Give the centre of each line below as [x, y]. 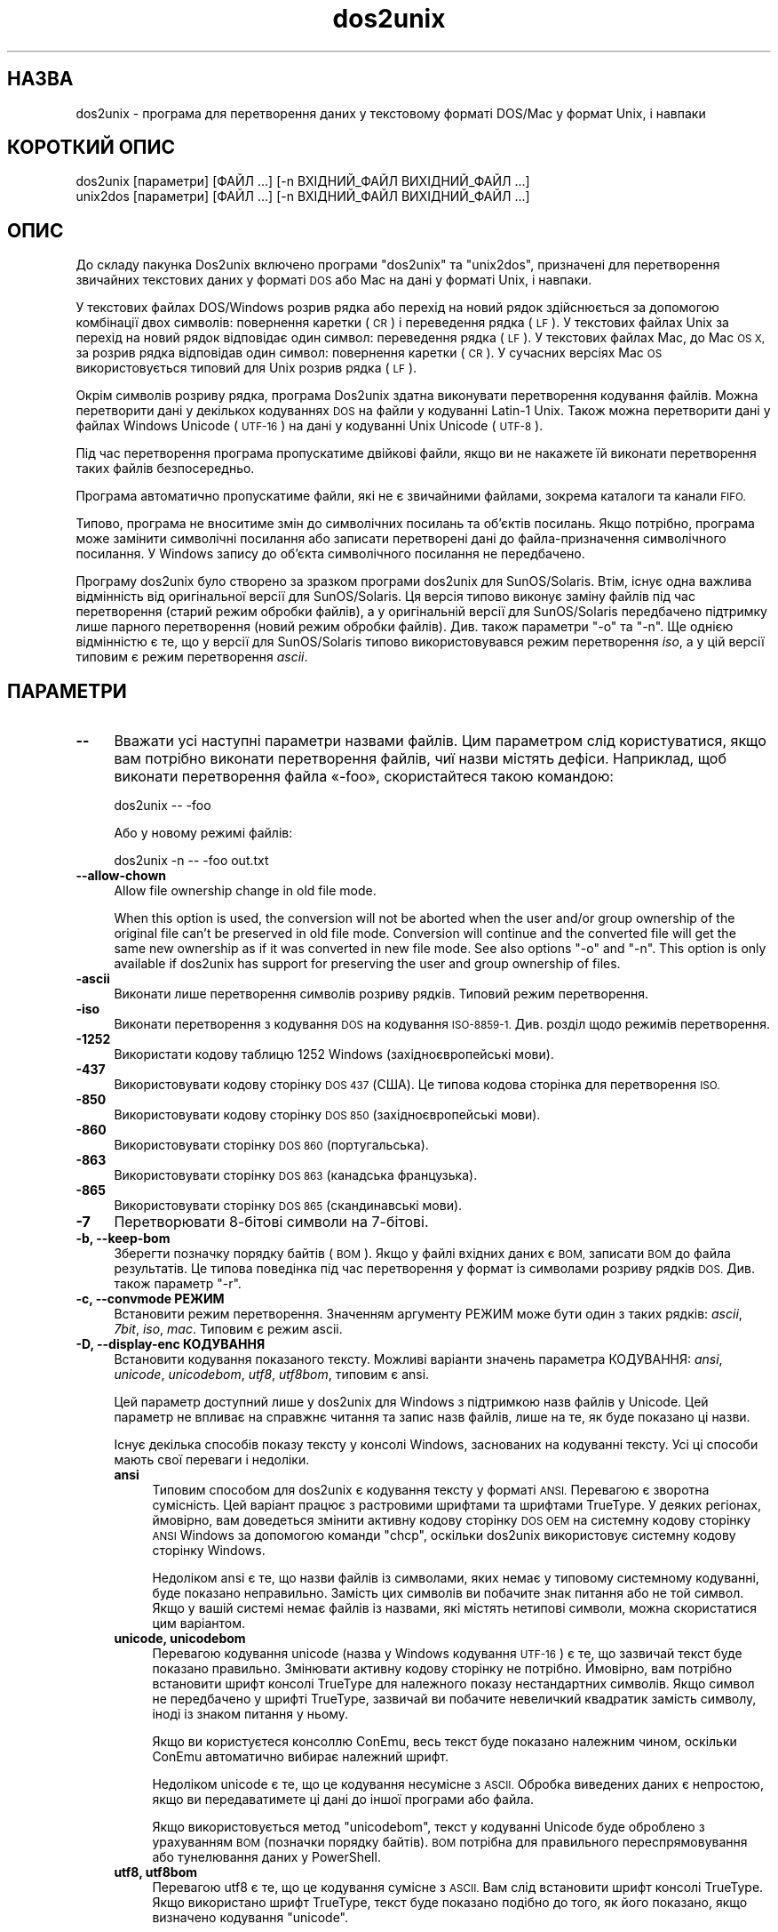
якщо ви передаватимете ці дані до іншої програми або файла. [343, 1800]
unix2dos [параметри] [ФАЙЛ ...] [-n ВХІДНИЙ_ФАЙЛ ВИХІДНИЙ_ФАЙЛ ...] [303, 196]
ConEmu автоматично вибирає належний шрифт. [300, 1757]
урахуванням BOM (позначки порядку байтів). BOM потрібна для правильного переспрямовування [450, 1842]
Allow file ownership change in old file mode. [245, 891]
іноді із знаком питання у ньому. [250, 1714]
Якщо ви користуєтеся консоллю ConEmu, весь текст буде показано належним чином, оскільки [445, 1742]
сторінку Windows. [209, 1551]
